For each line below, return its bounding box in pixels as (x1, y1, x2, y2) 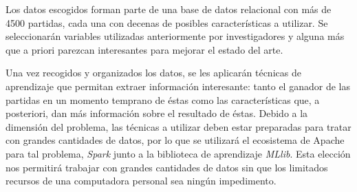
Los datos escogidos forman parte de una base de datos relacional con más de (6, 2, 332, 16)
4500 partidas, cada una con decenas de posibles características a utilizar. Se (6, 15, 328, 30)
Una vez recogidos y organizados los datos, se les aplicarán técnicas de (6, 65, 301, 80)
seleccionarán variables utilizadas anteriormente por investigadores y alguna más (6, 29, 345, 43)
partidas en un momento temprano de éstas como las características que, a (6, 92, 320, 107)
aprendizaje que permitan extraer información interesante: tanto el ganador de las (6, 78, 350, 93)
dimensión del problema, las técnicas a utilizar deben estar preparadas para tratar (6, 119, 351, 134)
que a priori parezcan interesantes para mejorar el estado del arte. (6, 42, 283, 56)
